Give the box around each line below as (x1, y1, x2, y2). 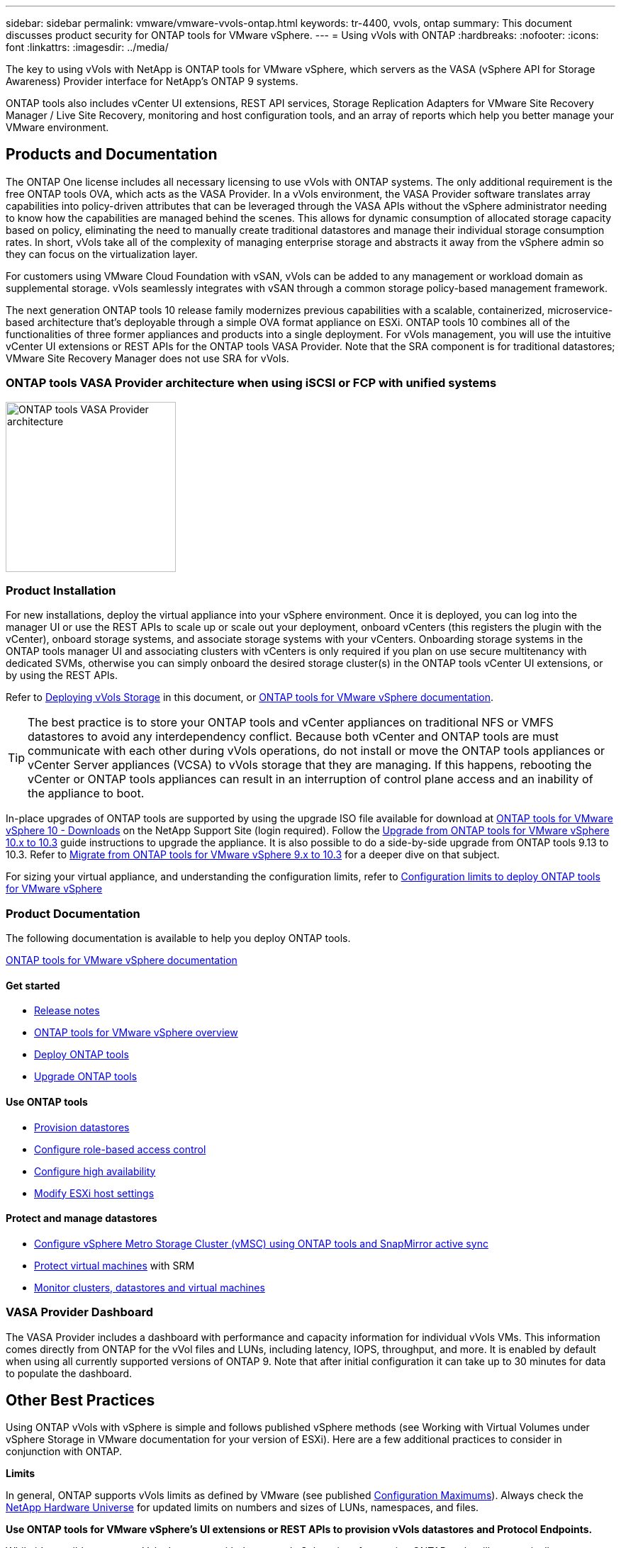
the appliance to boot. (28, 786, 145, 801)
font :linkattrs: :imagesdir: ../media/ (6, 41, 169, 53)
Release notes (34, 1004, 100, 1017)
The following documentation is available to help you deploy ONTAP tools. (6, 932, 351, 945)
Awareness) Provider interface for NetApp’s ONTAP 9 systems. (6, 75, 298, 87)
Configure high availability (34, 1165, 156, 1177)
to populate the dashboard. (6, 1367, 133, 1379)
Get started (6, 979, 60, 992)
